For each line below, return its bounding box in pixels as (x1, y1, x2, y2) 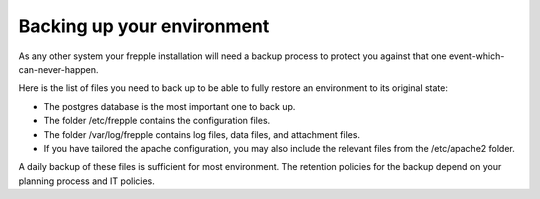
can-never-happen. (18, 63, 99, 75)
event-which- (448, 50, 505, 62)
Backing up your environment (18, 15, 270, 37)
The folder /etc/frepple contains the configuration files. (43, 115, 271, 127)
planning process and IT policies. (18, 175, 155, 187)
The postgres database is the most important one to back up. (43, 100, 296, 112)
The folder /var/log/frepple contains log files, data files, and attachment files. (43, 128, 360, 140)
